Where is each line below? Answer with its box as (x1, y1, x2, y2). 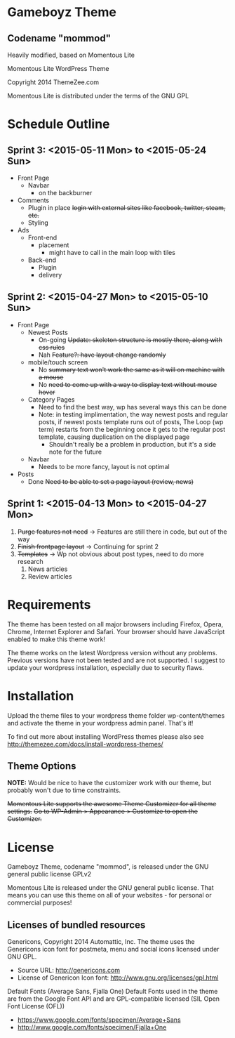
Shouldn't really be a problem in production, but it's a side (48, 440, 216, 448)
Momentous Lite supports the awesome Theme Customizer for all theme (7, 800, 217, 808)
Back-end (27, 256, 57, 264)
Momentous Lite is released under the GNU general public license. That (7, 883, 214, 892)
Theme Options (7, 760, 76, 772)
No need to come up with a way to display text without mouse (38, 380, 217, 388)
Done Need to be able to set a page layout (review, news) (27, 477, 194, 485)
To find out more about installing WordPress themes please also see (7, 732, 204, 741)
